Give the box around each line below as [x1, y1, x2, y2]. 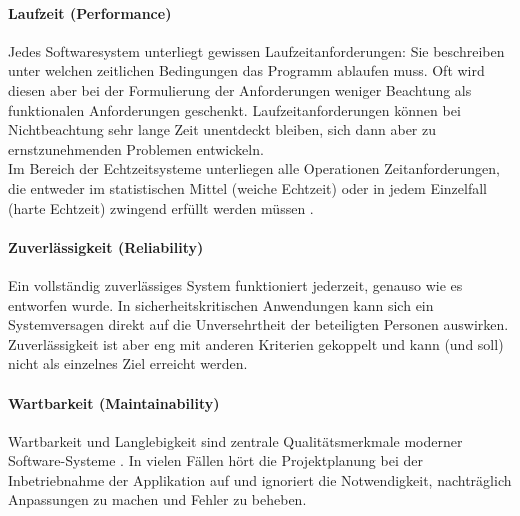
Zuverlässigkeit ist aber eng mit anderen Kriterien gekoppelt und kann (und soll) [8, 333, 504, 354]
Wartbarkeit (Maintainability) [8, 392, 220, 413]
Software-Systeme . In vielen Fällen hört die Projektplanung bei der [8, 450, 423, 471]
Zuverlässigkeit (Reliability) [8, 236, 204, 257]
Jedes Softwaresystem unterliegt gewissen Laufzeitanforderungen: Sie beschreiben [8, 40, 505, 61]
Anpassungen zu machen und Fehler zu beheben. [8, 489, 307, 510]
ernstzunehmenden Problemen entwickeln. [8, 138, 264, 159]
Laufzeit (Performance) [8, 2, 172, 23]
